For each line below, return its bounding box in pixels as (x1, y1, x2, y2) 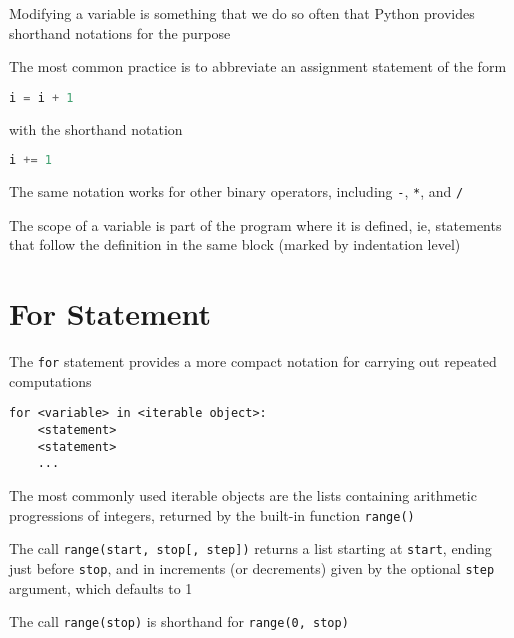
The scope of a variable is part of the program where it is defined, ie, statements (9, 214, 502, 235)
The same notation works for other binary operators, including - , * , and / (9, 181, 464, 202)
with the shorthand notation (9, 118, 183, 139)
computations (9, 370, 92, 391)
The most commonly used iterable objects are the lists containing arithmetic (9, 484, 477, 505)
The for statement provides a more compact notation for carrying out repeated (9, 351, 497, 372)
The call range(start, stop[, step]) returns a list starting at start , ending (9, 538, 492, 559)
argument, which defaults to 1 (9, 577, 193, 598)
